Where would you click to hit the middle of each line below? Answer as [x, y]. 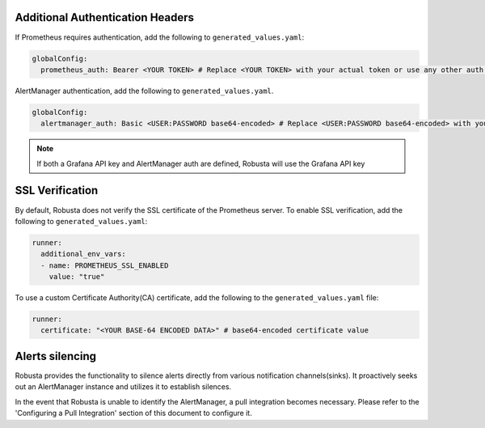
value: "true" [77, 277]
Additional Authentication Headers [104, 17]
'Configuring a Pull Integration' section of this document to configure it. [133, 413]
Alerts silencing [56, 356]
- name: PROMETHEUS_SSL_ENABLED [105, 265]
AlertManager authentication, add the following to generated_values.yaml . [144, 91]
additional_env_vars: [84, 254]
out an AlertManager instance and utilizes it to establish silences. [123, 387]
